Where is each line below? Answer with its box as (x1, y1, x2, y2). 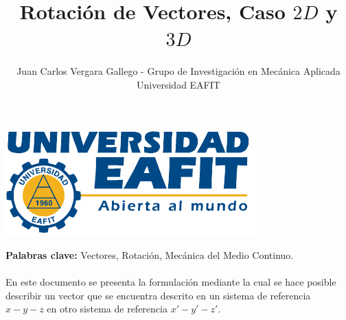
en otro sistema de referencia (47, 301, 168, 316)
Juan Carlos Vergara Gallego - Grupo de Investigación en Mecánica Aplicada (16, 64, 341, 78)
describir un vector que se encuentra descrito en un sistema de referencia (5, 288, 311, 302)
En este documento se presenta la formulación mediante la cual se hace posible (5, 275, 336, 289)
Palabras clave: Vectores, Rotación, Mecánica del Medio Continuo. (5, 248, 294, 262)
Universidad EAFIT (137, 77, 220, 91)
